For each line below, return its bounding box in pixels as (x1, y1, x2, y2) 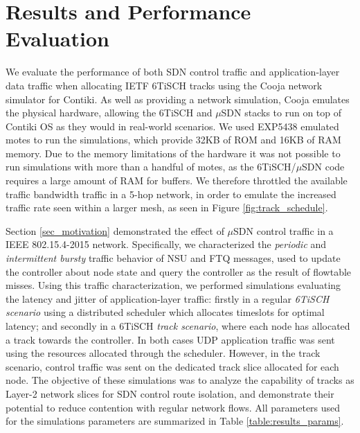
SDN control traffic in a (233, 223, 334, 238)
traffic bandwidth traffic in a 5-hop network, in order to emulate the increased (6, 186, 336, 201)
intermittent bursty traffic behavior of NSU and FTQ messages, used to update (6, 251, 341, 265)
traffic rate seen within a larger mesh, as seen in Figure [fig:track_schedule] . (6, 200, 328, 215)
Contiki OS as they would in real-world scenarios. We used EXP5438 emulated (6, 118, 339, 133)
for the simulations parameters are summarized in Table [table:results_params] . (6, 414, 344, 428)
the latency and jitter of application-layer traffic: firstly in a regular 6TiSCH (6, 291, 330, 306)
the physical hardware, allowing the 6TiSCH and (6, 105, 213, 120)
